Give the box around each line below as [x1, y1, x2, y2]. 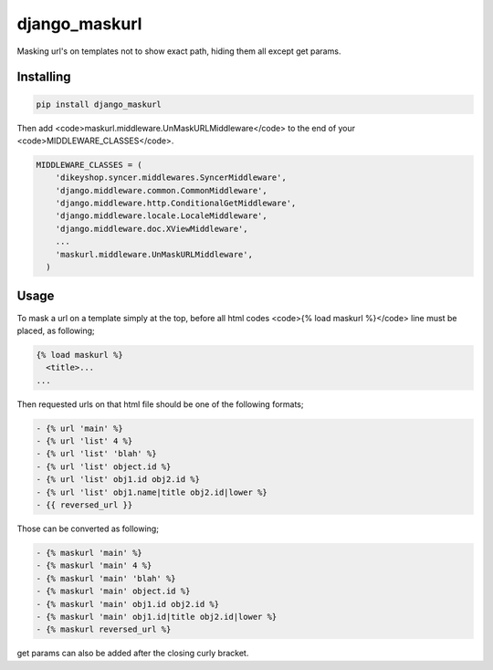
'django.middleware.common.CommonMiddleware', [55, 185, 268, 195]
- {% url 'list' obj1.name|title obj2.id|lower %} [36, 487, 268, 497]
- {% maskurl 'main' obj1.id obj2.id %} [36, 599, 219, 609]
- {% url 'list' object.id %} [36, 461, 172, 472]
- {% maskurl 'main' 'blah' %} [36, 573, 177, 583]
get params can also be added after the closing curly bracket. [16, 648, 249, 659]
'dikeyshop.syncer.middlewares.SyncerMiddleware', [55, 173, 287, 183]
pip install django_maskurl [36, 99, 162, 110]
